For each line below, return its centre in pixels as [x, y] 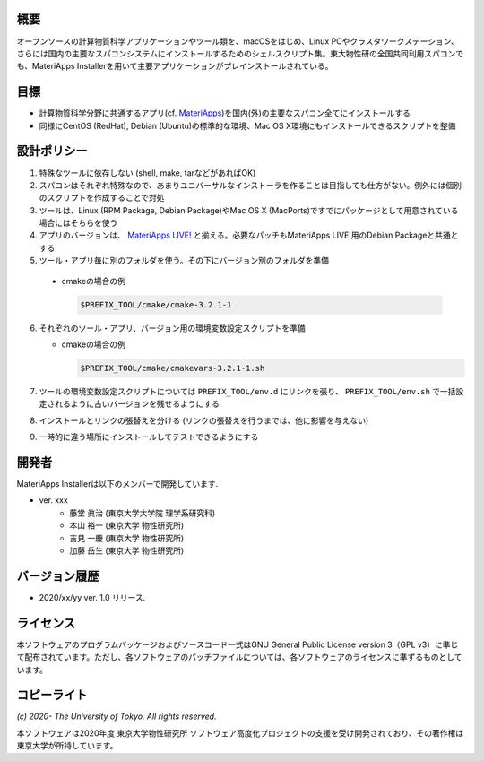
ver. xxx [54, 500]
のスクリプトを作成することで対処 [102, 198]
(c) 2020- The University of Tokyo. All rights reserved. [117, 716]
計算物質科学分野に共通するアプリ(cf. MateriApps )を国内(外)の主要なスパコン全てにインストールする [225, 113]
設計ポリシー [52, 151]
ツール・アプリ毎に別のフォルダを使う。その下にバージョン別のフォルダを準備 [184, 261]
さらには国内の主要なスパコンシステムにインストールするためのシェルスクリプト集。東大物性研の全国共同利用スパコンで [240, 53]
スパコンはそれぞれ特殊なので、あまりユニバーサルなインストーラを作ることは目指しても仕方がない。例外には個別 [250, 185]
